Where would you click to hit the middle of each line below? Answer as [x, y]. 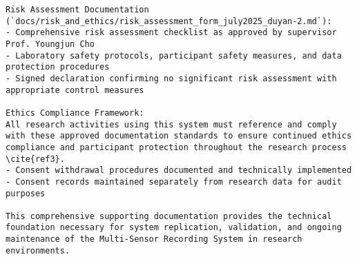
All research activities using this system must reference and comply [171, 124]
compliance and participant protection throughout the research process [176, 147]
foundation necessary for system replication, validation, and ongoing [174, 228]
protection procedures [58, 67]
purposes [26, 193]
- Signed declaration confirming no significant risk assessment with [171, 78]
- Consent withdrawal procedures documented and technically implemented [179, 170]
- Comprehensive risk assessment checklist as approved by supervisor [171, 33]
